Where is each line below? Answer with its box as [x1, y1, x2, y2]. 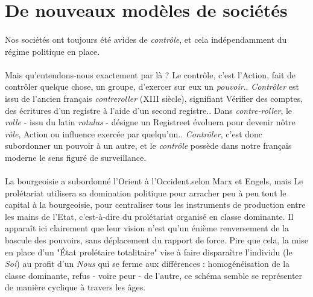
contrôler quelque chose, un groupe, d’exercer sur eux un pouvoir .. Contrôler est [5, 80, 299, 93]
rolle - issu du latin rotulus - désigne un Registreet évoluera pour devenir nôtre [5, 116, 296, 128]
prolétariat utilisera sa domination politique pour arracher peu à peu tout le [5, 186, 286, 199]
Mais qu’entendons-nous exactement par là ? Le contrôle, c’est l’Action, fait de [5, 68, 296, 81]
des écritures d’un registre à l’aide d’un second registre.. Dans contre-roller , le [5, 104, 292, 116]
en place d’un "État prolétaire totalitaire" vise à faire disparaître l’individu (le [5, 245, 292, 258]
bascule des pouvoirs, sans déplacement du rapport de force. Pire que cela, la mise [5, 234, 308, 246]
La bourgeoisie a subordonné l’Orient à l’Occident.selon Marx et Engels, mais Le [5, 175, 303, 187]
